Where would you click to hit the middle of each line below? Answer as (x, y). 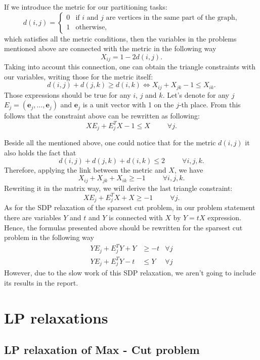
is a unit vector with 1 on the (128, 105)
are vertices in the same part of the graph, (171, 18)
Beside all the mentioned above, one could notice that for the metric (110, 143)
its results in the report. (41, 282)
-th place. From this (210, 105)
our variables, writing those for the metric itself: (79, 76)
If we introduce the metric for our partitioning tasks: (86, 7)
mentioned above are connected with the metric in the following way (110, 48)
